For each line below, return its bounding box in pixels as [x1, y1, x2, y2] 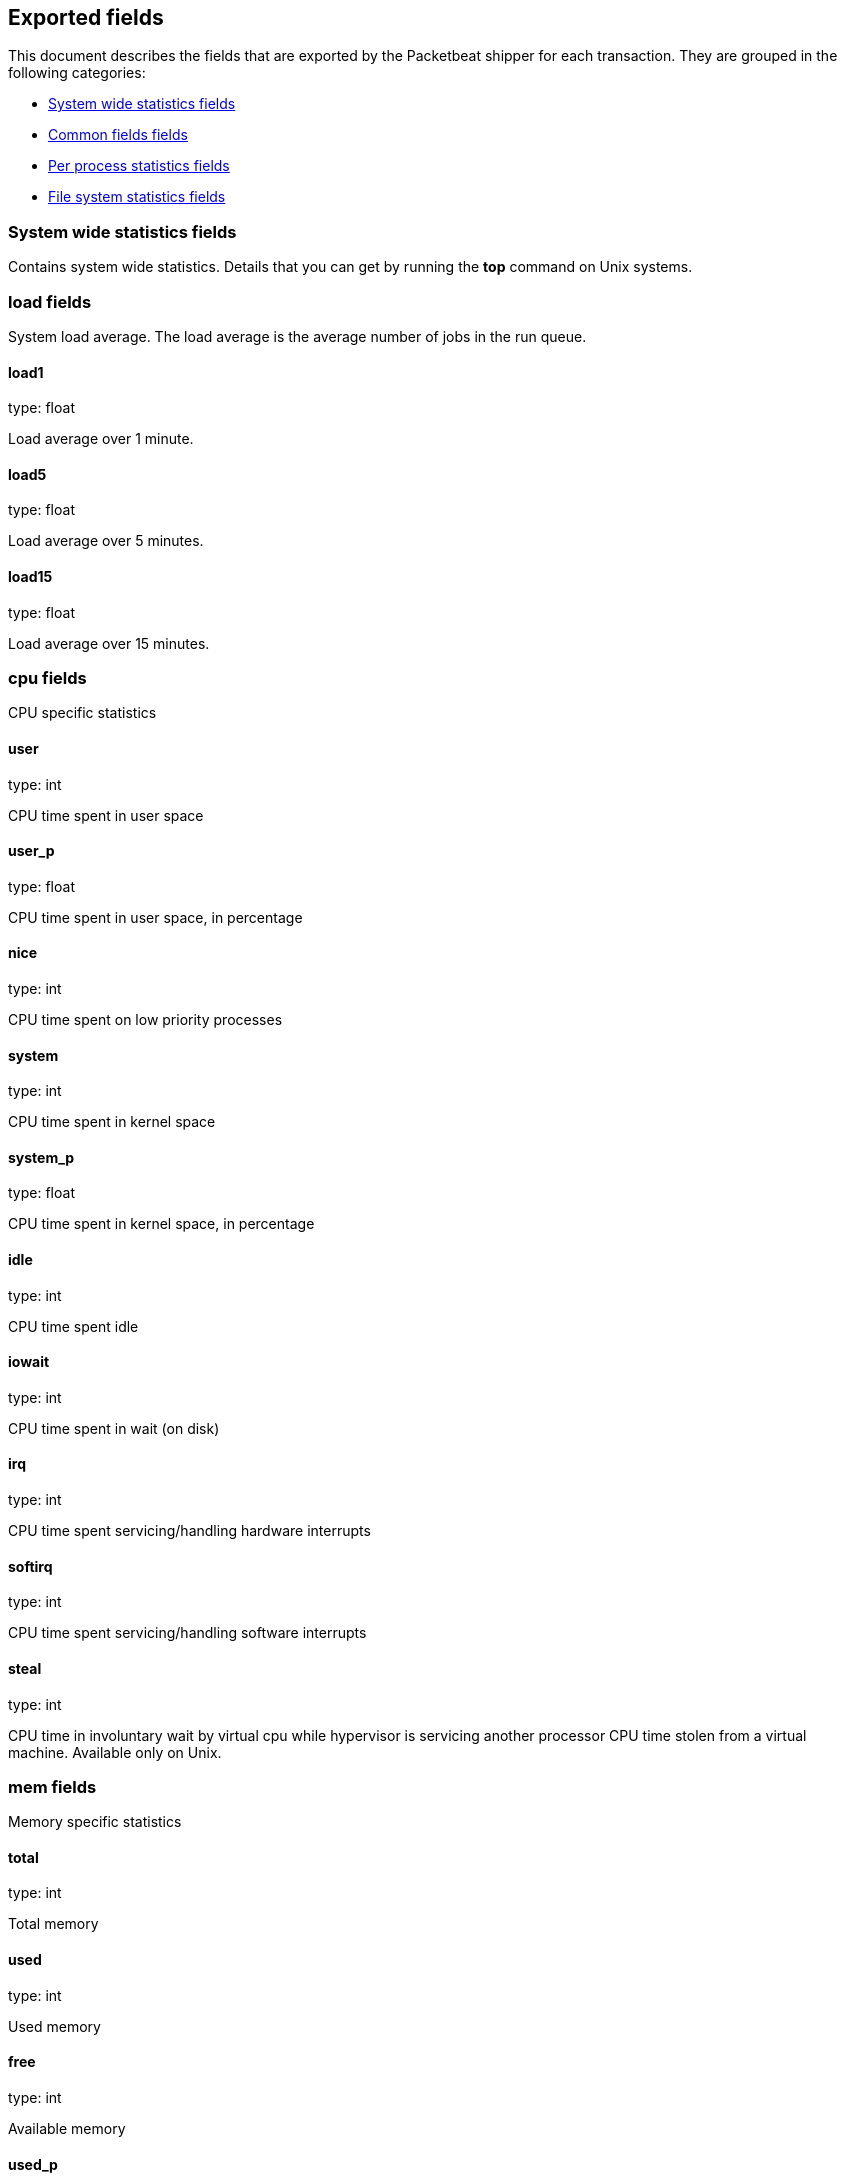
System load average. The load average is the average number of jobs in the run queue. [8, 327, 587, 345]
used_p [8, 2155, 58, 2173]
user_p [8, 842, 55, 860]
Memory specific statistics [8, 1813, 182, 1831]
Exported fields [8, 5, 164, 30]
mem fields [8, 1776, 97, 1797]
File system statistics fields [48, 188, 226, 206]
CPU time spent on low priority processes [8, 1010, 283, 1028]
